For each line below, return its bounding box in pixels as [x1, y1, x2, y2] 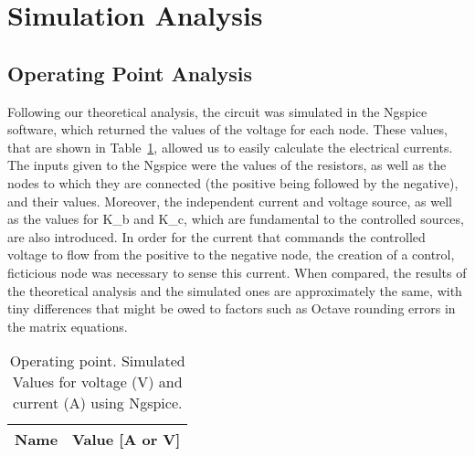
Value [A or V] [72, 429, 181, 451]
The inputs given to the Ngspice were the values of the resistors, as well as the [7, 155, 447, 175]
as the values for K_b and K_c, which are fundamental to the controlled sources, [7, 209, 464, 228]
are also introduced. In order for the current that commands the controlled [7, 227, 426, 246]
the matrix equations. [7, 316, 128, 335]
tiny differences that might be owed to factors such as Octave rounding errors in [7, 299, 456, 318]
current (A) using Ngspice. [12, 392, 183, 414]
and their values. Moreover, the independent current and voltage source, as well [7, 191, 452, 210]
